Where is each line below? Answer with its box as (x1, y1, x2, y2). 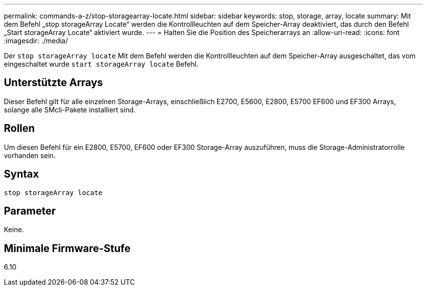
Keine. (4, 225, 24, 234)
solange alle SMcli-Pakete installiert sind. (4, 105, 136, 114)
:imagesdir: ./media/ (4, 36, 68, 45)
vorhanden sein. (4, 151, 56, 160)
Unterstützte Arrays (4, 76, 103, 89)
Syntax (4, 168, 39, 181)
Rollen (4, 122, 35, 135)
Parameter (4, 204, 56, 217)
